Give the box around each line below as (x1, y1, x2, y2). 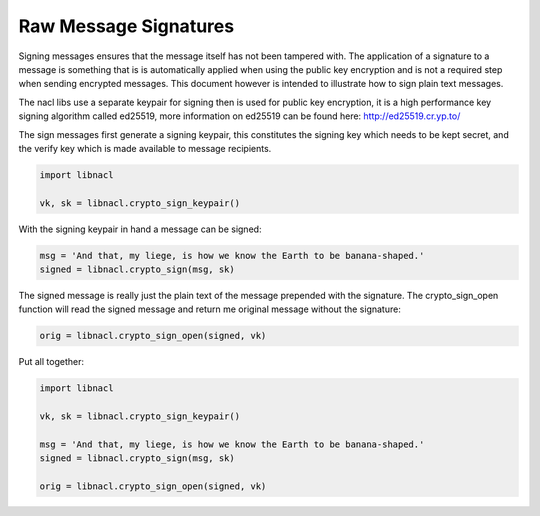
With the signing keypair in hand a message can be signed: (18, 223, 262, 235)
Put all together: (18, 356, 85, 368)
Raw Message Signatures (18, 15, 235, 37)
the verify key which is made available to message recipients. (18, 142, 272, 154)
